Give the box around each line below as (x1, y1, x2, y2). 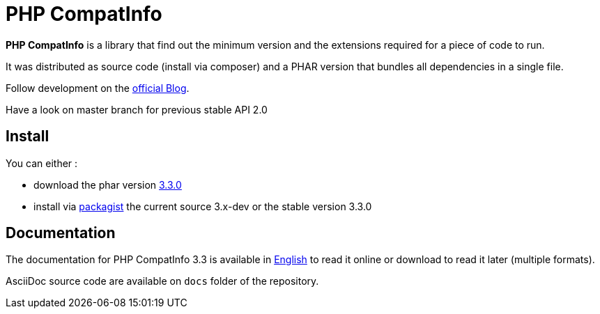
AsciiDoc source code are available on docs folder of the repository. (6, 275, 319, 288)
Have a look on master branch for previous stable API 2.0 (6, 103, 268, 116)
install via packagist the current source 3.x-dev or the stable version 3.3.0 (33, 200, 372, 212)
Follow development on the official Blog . (6, 81, 190, 94)
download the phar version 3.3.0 (33, 178, 182, 191)
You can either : (6, 157, 78, 169)
